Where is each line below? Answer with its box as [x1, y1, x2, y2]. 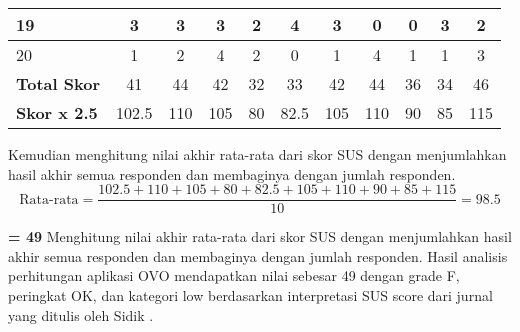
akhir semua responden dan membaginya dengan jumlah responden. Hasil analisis [8, 245, 508, 266]
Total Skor [16, 72, 101, 95]
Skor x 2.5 [16, 101, 98, 124]
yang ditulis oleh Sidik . [8, 304, 154, 325]
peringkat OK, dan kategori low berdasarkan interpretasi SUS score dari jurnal [8, 285, 493, 306]
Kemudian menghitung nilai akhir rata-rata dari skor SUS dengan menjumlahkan [8, 144, 507, 164]
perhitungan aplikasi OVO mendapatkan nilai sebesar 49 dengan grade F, [8, 265, 460, 286]
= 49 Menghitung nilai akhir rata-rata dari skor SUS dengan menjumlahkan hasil [8, 226, 512, 247]
